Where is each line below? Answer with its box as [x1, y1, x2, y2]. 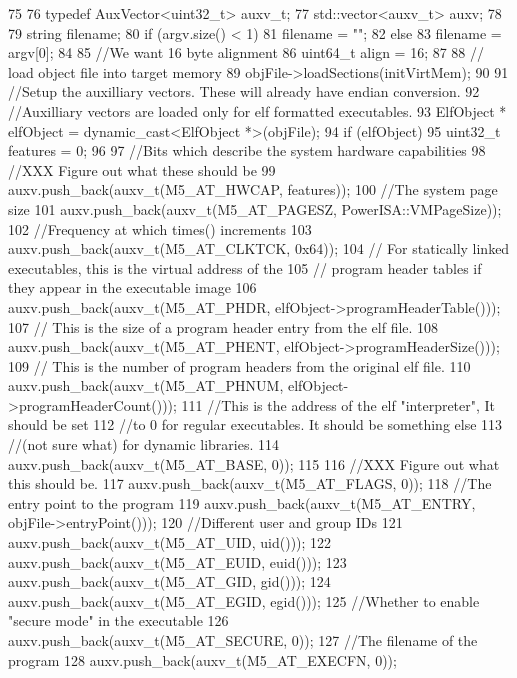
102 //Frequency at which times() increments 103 [8, 218, 312, 239]
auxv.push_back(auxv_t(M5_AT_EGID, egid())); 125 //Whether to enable [8, 590, 480, 611]
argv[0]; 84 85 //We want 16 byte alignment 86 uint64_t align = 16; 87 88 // [8, 42, 485, 63]
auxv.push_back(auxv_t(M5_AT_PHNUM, [8, 375, 284, 396]
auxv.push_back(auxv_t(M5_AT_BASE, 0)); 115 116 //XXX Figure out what [8, 453, 500, 474]
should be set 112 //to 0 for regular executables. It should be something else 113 [8, 414, 503, 435]
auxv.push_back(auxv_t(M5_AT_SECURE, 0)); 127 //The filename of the [8, 630, 478, 650]
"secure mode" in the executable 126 [8, 610, 229, 631]
